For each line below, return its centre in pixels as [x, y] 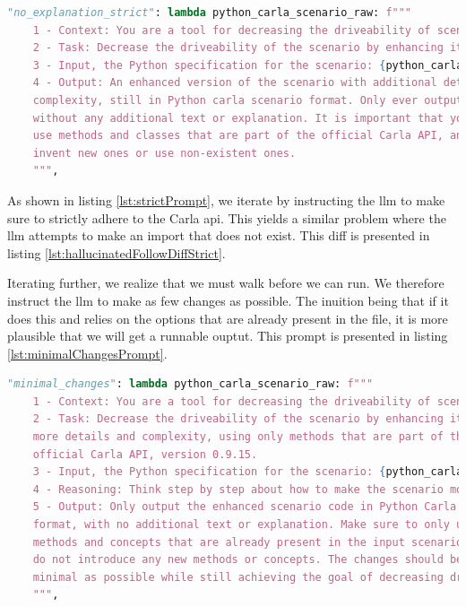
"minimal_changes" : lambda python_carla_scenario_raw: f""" [190, 384]
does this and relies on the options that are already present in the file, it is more [228, 318]
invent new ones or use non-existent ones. [164, 153]
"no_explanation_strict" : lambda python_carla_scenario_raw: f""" [210, 13]
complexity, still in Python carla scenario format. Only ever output [248, 100]
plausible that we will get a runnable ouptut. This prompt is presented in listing [228, 336]
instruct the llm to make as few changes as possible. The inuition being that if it [228, 300]
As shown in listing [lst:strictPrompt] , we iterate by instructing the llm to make [226, 199]
